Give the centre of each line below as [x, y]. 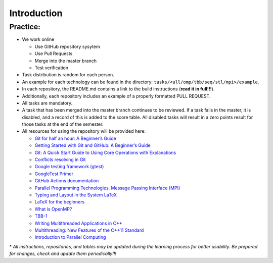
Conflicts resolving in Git [60, 160]
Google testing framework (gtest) [69, 167]
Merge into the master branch [66, 61]
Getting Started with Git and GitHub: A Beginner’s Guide [93, 145]
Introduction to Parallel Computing [70, 237]
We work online [38, 39]
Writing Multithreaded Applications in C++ [78, 223]
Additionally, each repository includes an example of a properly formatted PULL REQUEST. [116, 96]
